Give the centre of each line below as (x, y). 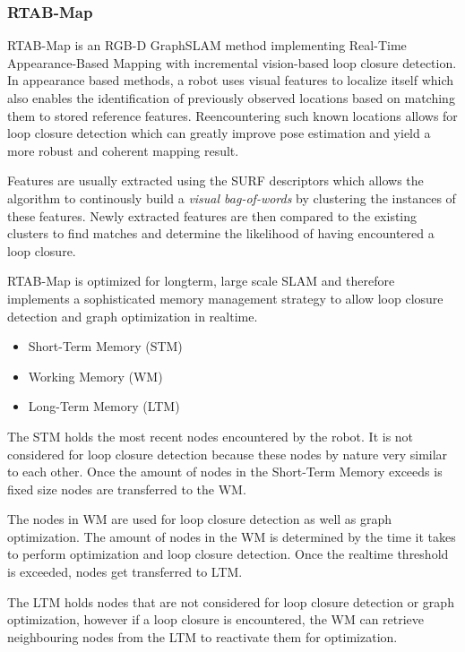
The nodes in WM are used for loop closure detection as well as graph (200, 519)
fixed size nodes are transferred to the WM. (127, 489)
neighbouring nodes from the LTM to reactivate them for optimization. (202, 636)
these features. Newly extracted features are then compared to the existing (212, 215)
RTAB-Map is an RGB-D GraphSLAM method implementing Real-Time (207, 45)
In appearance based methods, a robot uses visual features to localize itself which (231, 80)
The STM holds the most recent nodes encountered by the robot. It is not (211, 436)
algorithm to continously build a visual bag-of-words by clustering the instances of (232, 197)
